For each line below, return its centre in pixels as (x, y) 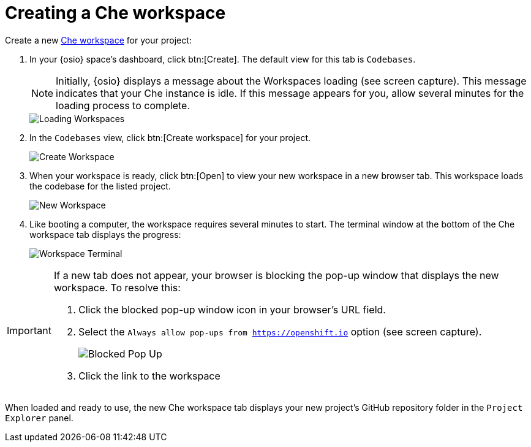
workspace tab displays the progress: (105, 234)
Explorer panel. (39, 418)
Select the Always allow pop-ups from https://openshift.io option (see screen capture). (280, 331)
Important (29, 330)
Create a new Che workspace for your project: (98, 40)
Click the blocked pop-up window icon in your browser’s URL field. (232, 309)
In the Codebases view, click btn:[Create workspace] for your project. (170, 137)
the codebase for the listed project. (100, 186)
